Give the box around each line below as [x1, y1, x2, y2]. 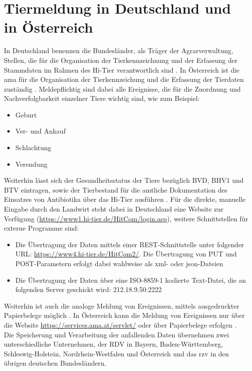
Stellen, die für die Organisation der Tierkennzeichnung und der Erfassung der [4, 55, 237, 65]
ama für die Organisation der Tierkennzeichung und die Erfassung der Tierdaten [4, 74, 244, 84]
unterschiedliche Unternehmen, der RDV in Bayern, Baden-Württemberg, [4, 339, 223, 349]
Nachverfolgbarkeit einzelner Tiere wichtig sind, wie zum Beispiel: [4, 93, 200, 103]
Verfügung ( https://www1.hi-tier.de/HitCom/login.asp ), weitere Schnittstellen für [4, 213, 249, 223]
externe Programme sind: [4, 223, 79, 233]
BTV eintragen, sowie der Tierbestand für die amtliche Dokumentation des [4, 184, 228, 195]
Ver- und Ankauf [15, 126, 66, 136]
